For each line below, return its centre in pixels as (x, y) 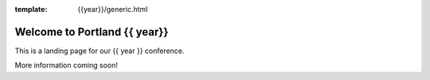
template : (31, 9)
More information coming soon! (66, 65)
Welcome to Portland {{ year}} (92, 32)
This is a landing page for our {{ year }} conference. (100, 51)
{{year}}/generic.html (113, 9)
